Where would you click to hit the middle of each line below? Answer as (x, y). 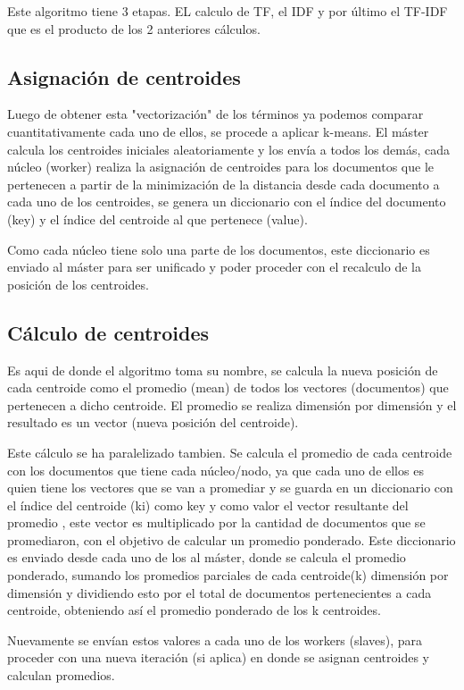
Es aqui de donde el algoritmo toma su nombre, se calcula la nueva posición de (223, 370)
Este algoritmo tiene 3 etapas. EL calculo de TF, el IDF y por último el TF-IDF (228, 11)
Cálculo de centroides (108, 332)
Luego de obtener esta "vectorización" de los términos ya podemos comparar (215, 114)
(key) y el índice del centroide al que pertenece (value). (157, 219)
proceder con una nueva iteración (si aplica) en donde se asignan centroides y (218, 657)
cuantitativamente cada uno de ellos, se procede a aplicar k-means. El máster (218, 131)
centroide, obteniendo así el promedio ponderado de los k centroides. (194, 610)
